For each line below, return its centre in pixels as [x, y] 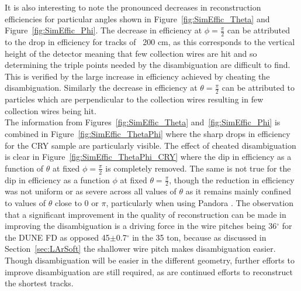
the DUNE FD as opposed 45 [57, 237]
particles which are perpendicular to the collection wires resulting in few [134, 99]
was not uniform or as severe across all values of [91, 191]
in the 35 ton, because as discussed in [199, 237]
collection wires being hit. [51, 110]
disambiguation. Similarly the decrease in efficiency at [101, 88]
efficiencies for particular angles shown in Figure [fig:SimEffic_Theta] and [137, 18]
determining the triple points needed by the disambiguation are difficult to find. [148, 65]
